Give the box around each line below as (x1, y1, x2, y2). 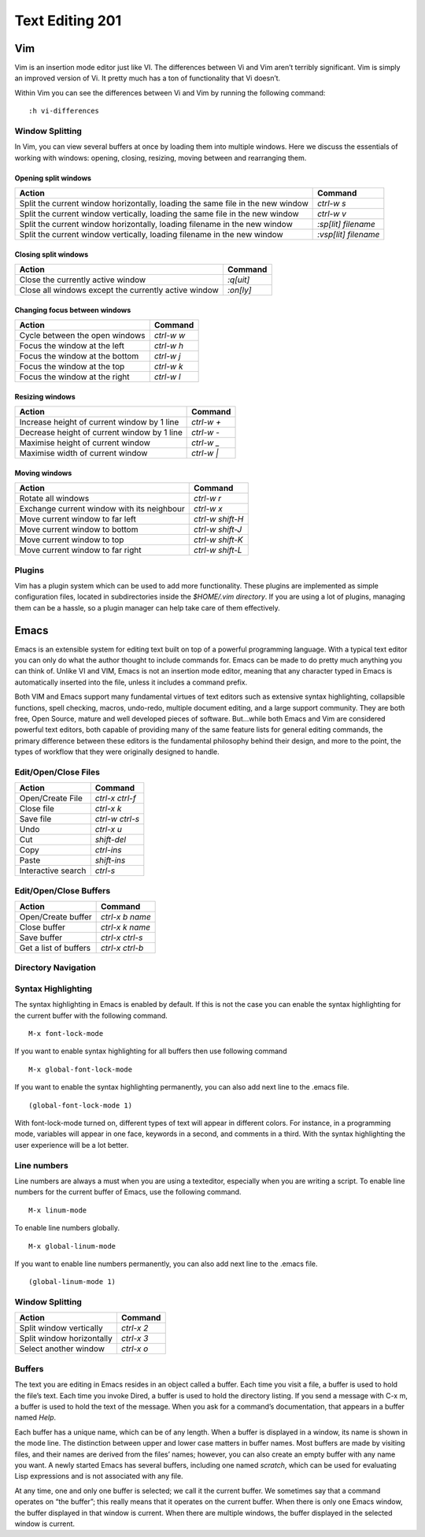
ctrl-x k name (100, 922, 151, 933)
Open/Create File (19, 793, 83, 804)
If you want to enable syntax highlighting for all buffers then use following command (14, 1046, 287, 1056)
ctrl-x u (94, 824, 122, 835)
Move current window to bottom (19, 524, 139, 535)
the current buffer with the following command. (14, 1011, 168, 1020)
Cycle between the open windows (19, 330, 146, 341)
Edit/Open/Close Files (14, 767, 100, 778)
